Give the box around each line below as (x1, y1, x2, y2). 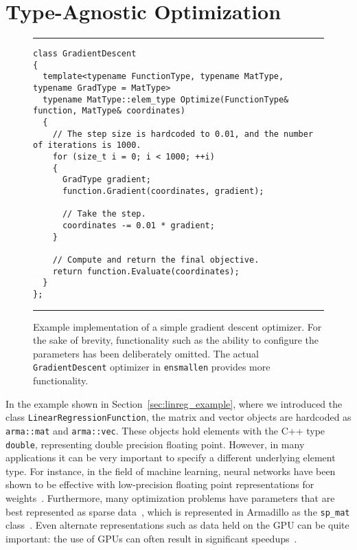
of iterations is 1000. (33, 140, 141, 151)
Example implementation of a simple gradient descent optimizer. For (33, 319, 322, 333)
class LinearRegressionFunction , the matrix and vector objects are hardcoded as (5, 410, 352, 424)
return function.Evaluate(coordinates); (52, 266, 240, 276)
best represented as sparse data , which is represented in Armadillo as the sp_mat (5, 504, 350, 518)
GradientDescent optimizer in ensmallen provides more (33, 360, 270, 374)
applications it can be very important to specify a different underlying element (5, 450, 336, 465)
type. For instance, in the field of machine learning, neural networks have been (5, 463, 336, 478)
